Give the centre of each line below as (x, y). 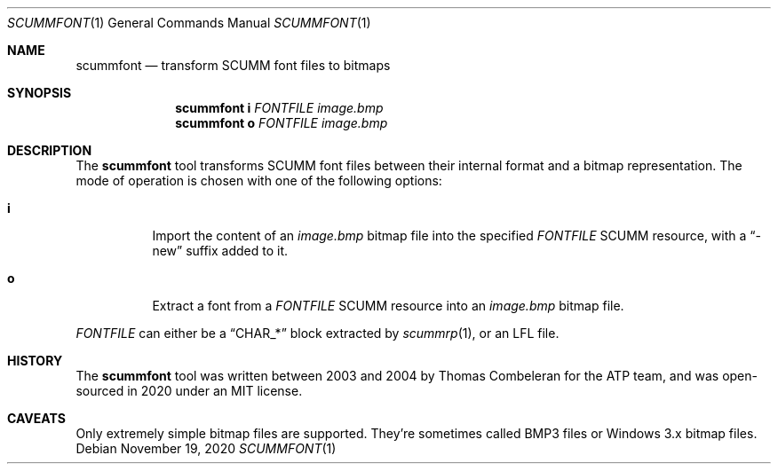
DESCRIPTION (50, 150)
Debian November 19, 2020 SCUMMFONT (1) (206, 448)
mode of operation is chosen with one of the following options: (259, 181)
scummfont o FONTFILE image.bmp (282, 123)
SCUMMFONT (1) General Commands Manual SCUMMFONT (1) (189, 23)
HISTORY (35, 361)
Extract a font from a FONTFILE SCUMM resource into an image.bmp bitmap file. (388, 306)
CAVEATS (36, 418)
